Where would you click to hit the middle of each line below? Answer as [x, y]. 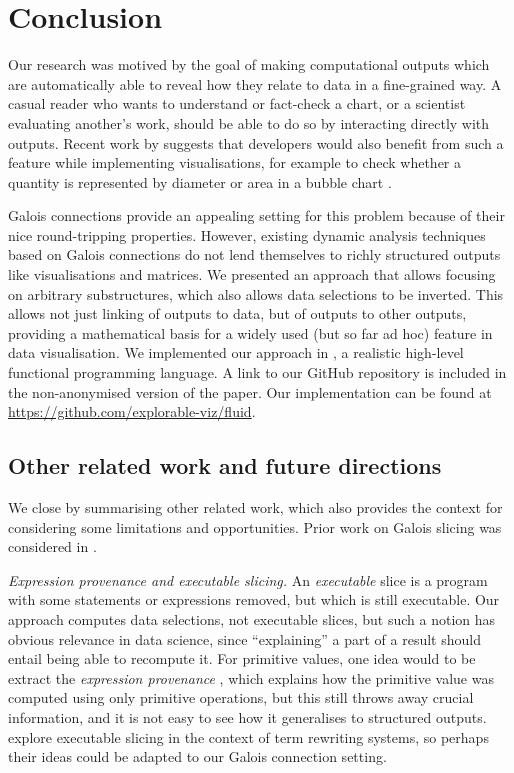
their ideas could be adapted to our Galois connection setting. [197, 756]
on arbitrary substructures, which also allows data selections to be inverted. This [256, 293]
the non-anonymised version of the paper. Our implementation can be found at [250, 391]
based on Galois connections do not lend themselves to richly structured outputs [254, 254]
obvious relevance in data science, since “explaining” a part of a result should [244, 638]
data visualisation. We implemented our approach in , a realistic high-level [236, 352]
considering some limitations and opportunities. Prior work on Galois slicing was [255, 526]
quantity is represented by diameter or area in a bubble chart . [200, 181]
